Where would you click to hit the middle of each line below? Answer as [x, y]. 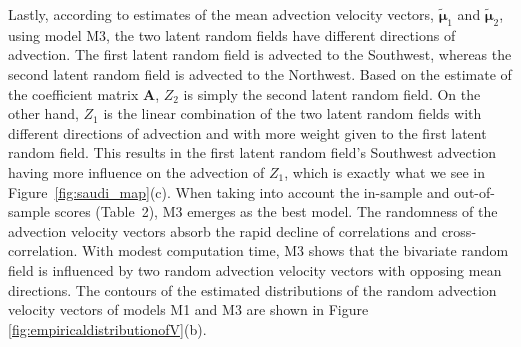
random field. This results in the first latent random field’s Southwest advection [252, 152]
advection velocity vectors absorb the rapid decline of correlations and [222, 230]
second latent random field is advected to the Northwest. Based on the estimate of [260, 73]
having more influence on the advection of [136, 171]
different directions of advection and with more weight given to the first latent [247, 132]
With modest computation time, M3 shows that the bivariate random [295, 250]
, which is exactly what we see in [385, 171]
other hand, [43, 113]
